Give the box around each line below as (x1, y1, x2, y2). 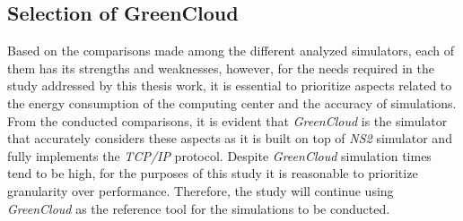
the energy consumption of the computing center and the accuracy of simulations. (7, 93, 457, 112)
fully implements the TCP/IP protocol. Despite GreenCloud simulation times (7, 146, 432, 165)
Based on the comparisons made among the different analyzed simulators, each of (7, 41, 455, 60)
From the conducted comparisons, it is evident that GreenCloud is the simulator (7, 111, 448, 130)
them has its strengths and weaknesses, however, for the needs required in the (7, 58, 434, 77)
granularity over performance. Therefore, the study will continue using (7, 181, 394, 200)
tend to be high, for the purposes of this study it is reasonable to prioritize (7, 164, 418, 183)
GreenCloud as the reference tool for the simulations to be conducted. (7, 199, 390, 217)
